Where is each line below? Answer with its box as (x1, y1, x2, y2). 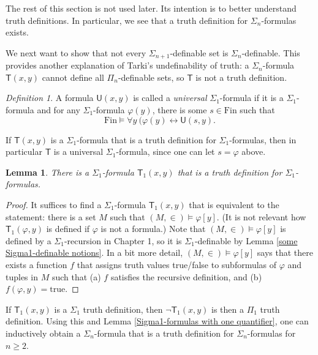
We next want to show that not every (6, 46, 146, 59)
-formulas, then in (229, 133, 297, 146)
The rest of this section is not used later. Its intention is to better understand (6, 2, 297, 14)
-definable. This (241, 46, 300, 59)
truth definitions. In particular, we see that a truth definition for (6, 13, 248, 26)
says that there (257, 246, 313, 259)
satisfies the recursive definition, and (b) (110, 270, 262, 283)
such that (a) (51, 270, 101, 283)
